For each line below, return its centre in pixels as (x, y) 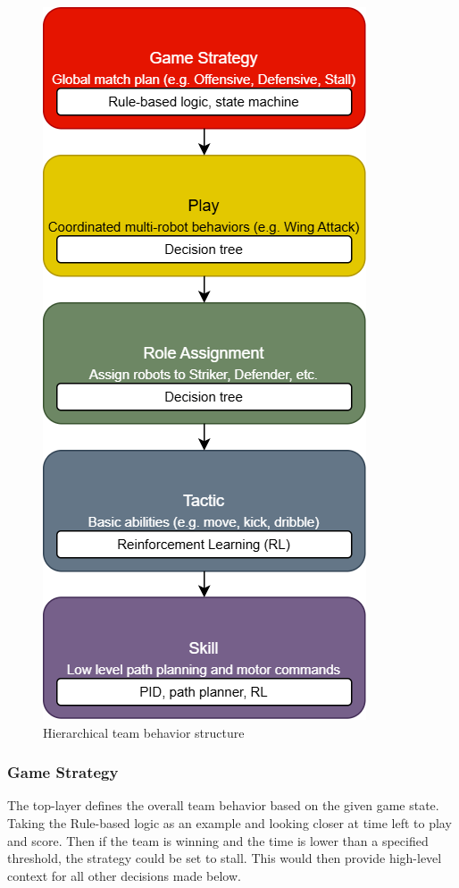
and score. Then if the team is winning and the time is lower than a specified (218, 840)
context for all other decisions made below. (124, 875)
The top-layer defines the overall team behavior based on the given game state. (223, 805)
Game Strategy (63, 772)
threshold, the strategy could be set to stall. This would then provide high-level (225, 858)
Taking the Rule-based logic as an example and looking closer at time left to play (229, 823)
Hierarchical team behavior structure (144, 732)
